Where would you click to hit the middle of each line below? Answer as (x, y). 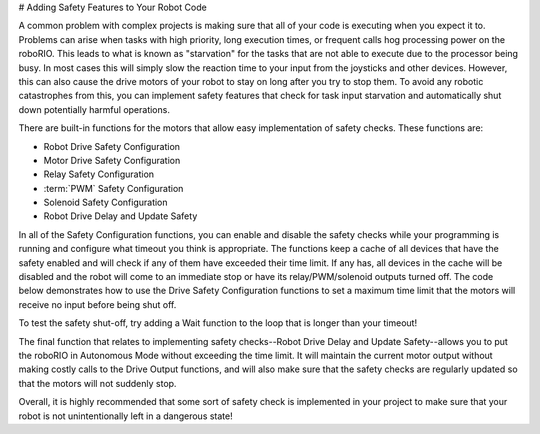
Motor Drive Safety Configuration (112, 160)
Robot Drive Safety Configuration (111, 146)
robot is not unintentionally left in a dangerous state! (126, 416)
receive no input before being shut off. (97, 304)
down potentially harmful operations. (94, 109)
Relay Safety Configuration (99, 174)
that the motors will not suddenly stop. (97, 383)
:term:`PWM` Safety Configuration (113, 188)
